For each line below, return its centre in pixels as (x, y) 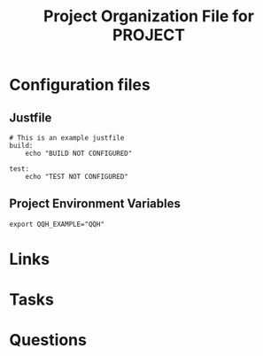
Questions (48, 341)
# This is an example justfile (67, 138)
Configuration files (80, 85)
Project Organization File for (149, 16)
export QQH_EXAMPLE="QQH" (57, 224)
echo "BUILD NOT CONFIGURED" (79, 153)
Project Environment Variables (95, 204)
